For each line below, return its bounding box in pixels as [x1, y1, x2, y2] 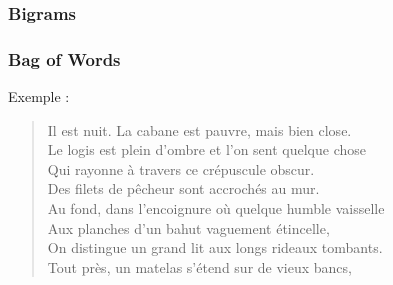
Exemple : [8, 86, 70, 107]
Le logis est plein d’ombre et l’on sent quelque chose [47, 139, 367, 160]
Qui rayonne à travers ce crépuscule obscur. [47, 158, 315, 179]
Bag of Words [8, 46, 121, 71]
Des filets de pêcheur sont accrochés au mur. [47, 178, 320, 199]
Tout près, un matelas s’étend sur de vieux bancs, [47, 256, 352, 277]
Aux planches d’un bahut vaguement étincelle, [47, 217, 330, 238]
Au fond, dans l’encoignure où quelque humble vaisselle [47, 198, 385, 219]
